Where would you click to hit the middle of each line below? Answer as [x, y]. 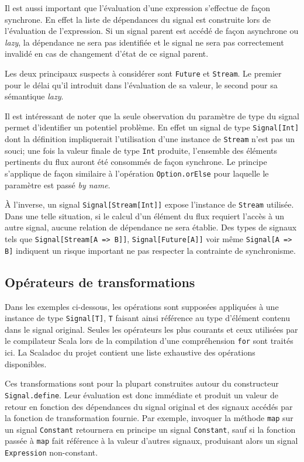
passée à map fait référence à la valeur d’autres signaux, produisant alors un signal [151, 441]
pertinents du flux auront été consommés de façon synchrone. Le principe [136, 162]
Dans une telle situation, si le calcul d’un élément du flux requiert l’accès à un [145, 216]
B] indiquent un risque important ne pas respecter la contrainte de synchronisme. [150, 250]
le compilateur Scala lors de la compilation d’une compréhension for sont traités [149, 341]
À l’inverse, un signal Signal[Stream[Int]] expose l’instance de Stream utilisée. [149, 204]
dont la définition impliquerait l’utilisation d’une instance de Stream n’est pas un [150, 139]
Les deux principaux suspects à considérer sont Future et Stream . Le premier [143, 73]
